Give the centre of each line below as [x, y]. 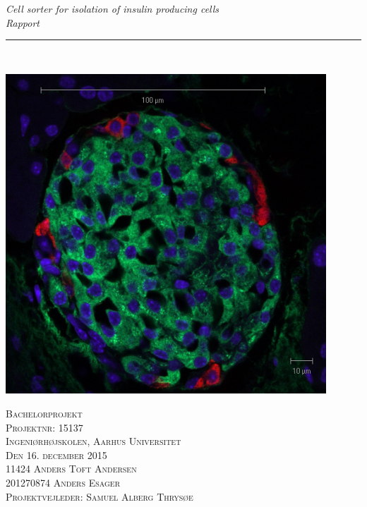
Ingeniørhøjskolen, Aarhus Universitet [94, 441]
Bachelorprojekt [44, 413]
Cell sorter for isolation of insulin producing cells [113, 8]
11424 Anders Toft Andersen [71, 469]
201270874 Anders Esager [63, 482]
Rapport [23, 22]
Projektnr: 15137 [44, 427]
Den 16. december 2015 [56, 454]
